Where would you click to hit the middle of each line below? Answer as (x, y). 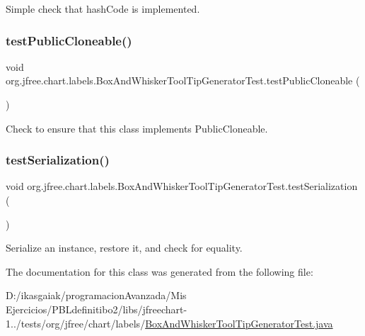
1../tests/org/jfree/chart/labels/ (76, 323)
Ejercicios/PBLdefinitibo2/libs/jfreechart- (97, 309)
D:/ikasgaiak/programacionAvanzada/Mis (96, 295)
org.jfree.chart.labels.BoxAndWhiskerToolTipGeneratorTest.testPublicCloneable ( (183, 80)
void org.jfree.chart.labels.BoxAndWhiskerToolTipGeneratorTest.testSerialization (182, 186)
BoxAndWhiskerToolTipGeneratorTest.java (239, 323)
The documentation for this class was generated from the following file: (160, 271)
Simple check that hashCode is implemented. (103, 9)
